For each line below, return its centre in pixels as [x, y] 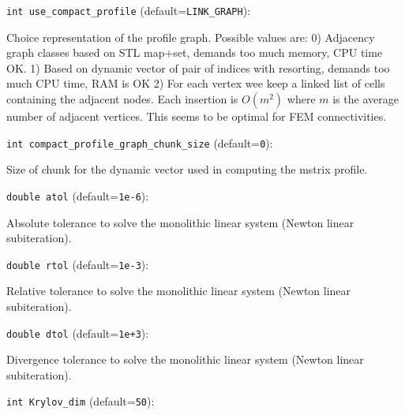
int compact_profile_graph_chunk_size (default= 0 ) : [140, 142]
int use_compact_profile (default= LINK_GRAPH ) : [129, 10]
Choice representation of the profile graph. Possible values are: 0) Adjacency [191, 37]
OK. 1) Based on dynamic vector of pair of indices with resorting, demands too [198, 67]
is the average [366, 99]
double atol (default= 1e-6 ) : [78, 195]
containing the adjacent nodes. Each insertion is [122, 99]
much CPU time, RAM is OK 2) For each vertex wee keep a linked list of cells [196, 83]
